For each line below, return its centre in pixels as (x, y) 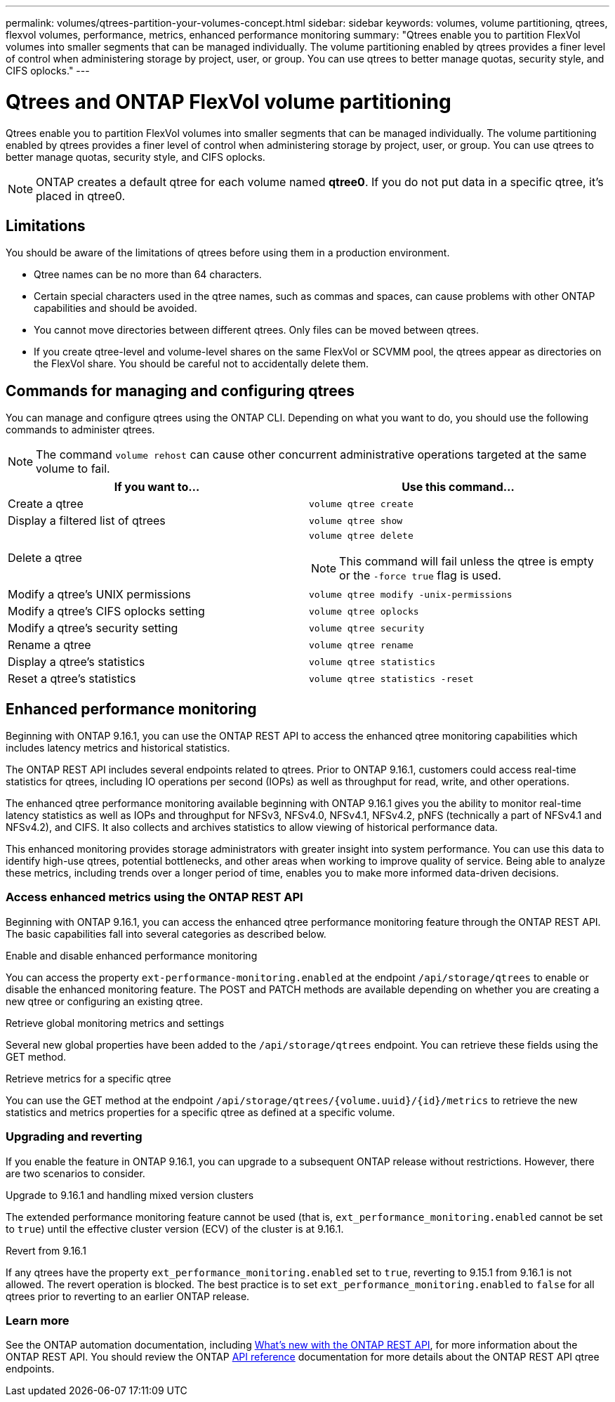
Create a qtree (46, 504)
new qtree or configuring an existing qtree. (104, 1001)
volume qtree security (367, 628)
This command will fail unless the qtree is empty (467, 562)
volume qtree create (361, 504)
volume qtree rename (361, 645)
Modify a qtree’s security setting (93, 628)
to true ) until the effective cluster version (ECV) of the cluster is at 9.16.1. (175, 1229)
